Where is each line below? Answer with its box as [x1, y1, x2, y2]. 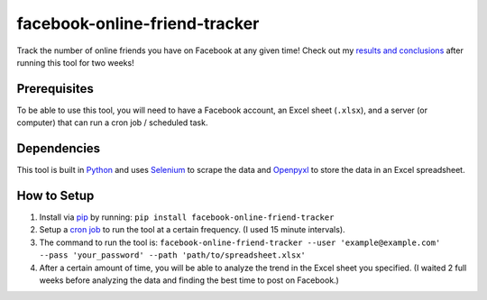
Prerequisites [16, 81, 94, 96]
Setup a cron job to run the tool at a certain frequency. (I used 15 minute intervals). [39, 224, 346, 235]
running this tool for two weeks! [16, 57, 134, 68]
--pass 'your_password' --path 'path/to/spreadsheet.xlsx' [39, 250, 307, 260]
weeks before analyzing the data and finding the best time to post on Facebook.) [39, 275, 340, 286]
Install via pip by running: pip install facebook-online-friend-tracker [39, 212, 335, 223]
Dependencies [16, 141, 101, 157]
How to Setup [16, 187, 95, 203]
